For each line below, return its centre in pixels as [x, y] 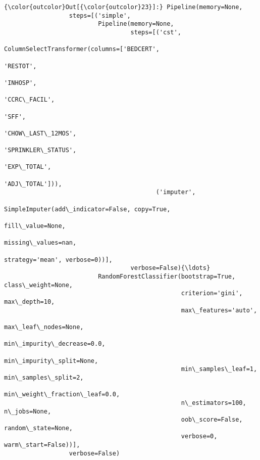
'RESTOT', [20, 66]
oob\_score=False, [212, 420]
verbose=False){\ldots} [170, 268]
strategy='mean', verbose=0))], [58, 260]
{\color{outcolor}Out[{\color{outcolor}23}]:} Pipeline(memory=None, [123, 7]
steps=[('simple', [100, 15]
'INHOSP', [20, 83]
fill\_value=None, [35, 226]
